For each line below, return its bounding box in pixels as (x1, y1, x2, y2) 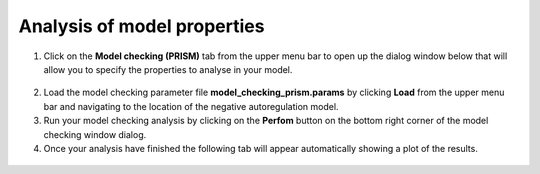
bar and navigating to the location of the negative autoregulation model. (43, 100, 339, 112)
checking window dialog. (43, 128, 147, 140)
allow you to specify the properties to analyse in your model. (43, 63, 293, 75)
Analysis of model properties (18, 15, 265, 37)
